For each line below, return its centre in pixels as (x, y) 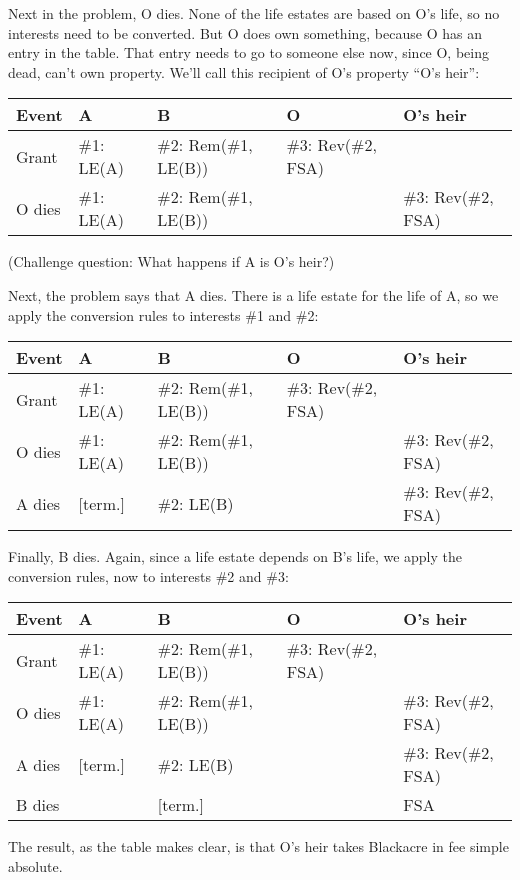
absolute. (35, 865)
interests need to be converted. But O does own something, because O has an (245, 32)
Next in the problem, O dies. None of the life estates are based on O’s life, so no (254, 13)
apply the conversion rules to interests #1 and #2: (163, 314)
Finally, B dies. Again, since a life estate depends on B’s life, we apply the (235, 556)
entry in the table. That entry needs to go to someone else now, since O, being (248, 52)
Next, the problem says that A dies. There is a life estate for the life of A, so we (253, 294)
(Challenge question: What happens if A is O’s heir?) (171, 261)
